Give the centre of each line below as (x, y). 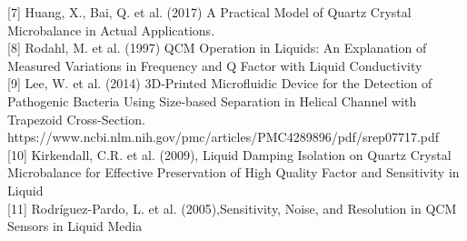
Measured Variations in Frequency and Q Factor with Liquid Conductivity (215, 65)
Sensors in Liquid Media (75, 226)
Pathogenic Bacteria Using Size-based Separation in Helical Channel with (212, 100)
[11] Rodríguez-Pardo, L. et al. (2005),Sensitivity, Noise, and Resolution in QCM (232, 208)
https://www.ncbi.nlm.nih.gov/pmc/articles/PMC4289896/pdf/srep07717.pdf (224, 137)
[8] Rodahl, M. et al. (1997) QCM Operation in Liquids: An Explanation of (217, 48)
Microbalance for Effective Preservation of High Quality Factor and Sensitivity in (233, 172)
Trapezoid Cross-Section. (76, 119)
